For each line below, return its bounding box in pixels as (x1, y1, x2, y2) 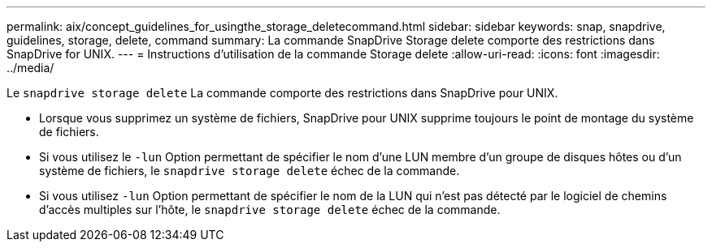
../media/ (7, 61, 54, 75)
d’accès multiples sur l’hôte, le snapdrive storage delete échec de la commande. (39, 203, 501, 216)
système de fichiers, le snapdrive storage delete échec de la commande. (39, 164, 460, 177)
